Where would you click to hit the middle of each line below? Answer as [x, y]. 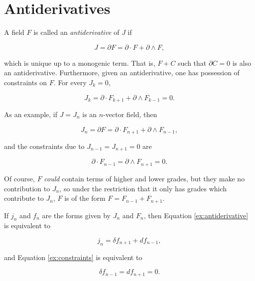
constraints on [26, 82]
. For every [70, 82]
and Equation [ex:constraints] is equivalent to [73, 257]
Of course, [19, 178]
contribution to [27, 188]
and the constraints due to [44, 146]
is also [242, 63]
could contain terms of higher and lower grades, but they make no [144, 178]
